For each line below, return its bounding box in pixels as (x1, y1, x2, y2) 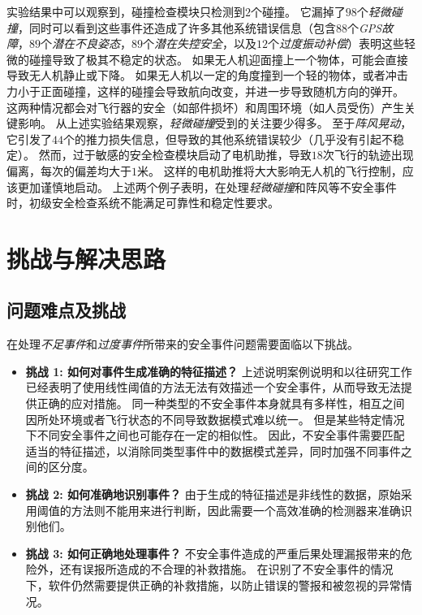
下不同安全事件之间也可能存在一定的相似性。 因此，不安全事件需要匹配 (25, 427, 405, 444)
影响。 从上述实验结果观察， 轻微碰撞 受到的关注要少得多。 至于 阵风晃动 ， (17, 115, 412, 132)
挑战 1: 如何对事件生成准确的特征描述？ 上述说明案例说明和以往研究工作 (25, 362, 412, 379)
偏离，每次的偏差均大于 (6, 162, 131, 179)
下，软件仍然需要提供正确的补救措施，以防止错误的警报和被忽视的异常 (25, 577, 401, 594)
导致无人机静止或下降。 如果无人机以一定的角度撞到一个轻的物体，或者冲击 (6, 67, 408, 84)
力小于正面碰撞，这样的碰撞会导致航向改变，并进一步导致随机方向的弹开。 (6, 82, 404, 99)
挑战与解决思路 (6, 241, 166, 275)
